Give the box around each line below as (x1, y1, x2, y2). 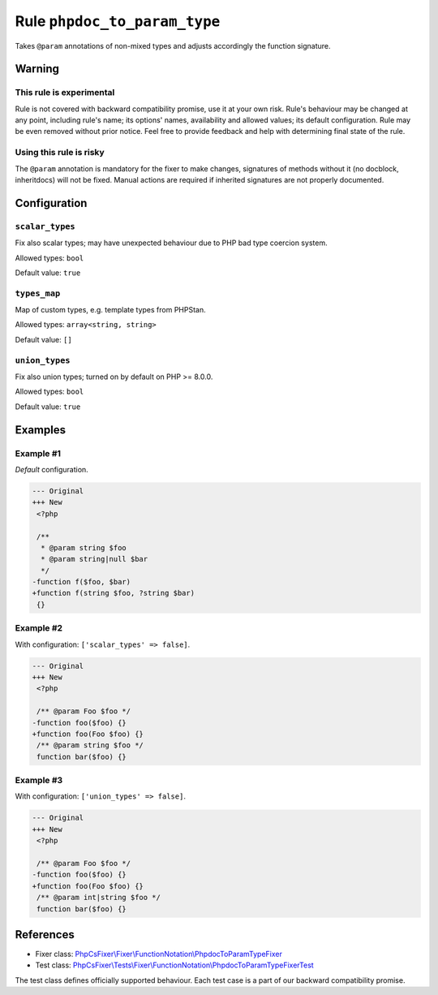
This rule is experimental (15, 87, 115, 98)
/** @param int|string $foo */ (36, 893, 161, 902)
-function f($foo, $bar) (32, 577, 131, 587)
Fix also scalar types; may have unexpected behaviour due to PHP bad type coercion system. (15, 238, 328, 248)
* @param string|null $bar (41, 554, 148, 564)
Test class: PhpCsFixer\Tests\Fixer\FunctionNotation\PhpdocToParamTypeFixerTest (35, 960, 314, 970)
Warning (15, 62, 60, 76)
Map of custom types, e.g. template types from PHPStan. (15, 305, 206, 315)
